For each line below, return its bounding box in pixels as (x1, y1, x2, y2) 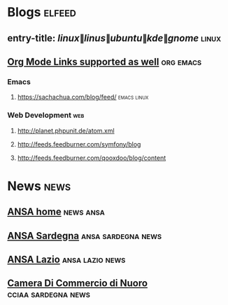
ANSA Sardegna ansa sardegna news (7, 229, 162, 242)
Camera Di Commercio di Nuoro (7, 278, 148, 290)
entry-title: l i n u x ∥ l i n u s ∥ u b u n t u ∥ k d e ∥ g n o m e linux (7, 32, 222, 44)
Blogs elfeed (7, 4, 77, 20)
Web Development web (7, 110, 85, 120)
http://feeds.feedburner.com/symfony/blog (17, 140, 141, 148)
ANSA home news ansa (7, 206, 105, 218)
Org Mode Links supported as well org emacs (7, 55, 202, 67)
